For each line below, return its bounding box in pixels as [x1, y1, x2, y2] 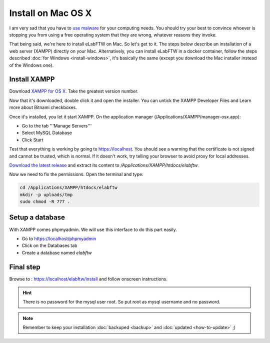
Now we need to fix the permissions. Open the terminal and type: [9, 171, 143, 177]
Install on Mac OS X [9, 7, 92, 18]
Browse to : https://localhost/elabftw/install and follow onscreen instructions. [9, 275, 167, 282]
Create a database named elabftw [21, 249, 92, 255]
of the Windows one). [9, 62, 54, 68]
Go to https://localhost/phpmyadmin [21, 235, 96, 241]
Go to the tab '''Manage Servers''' [21, 122, 92, 128]
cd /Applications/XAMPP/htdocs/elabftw [19, 185, 117, 190]
